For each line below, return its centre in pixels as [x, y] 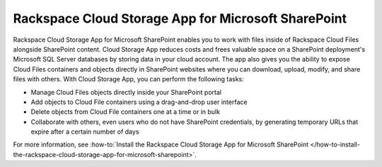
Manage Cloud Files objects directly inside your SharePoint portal [126, 92]
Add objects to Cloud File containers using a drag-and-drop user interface [139, 102]
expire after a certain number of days [85, 132]
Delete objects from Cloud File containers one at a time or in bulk [126, 112]
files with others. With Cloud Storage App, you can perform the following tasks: [128, 79]
